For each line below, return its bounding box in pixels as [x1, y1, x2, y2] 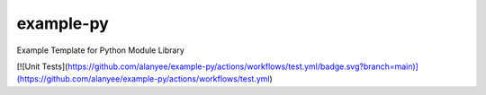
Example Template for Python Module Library [16, 45, 184, 56]
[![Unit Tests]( [16, 61, 68, 72]
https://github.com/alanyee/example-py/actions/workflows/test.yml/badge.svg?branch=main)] [67, 61, 418, 72]
